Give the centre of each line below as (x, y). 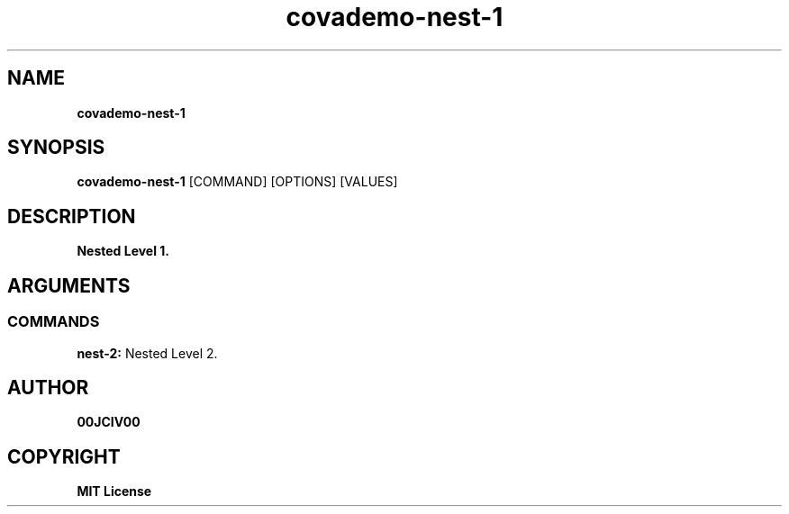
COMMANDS (54, 322)
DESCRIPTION (72, 216)
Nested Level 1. (123, 251)
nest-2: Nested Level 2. (147, 353)
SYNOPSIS (56, 148)
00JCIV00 (109, 422)
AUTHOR (48, 387)
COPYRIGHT (64, 456)
